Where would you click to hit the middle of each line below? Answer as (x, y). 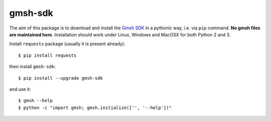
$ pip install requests (47, 55)
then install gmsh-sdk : (32, 67)
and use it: (20, 89)
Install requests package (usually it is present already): (67, 44)
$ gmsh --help (35, 101)
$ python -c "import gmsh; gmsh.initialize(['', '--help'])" (95, 108)
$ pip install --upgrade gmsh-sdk (60, 78)
